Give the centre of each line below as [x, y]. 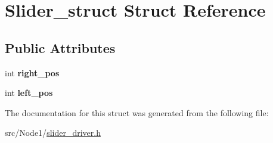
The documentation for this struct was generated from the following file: [137, 112]
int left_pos [29, 93]
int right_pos [32, 72]
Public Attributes [60, 47]
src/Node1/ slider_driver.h [53, 133]
